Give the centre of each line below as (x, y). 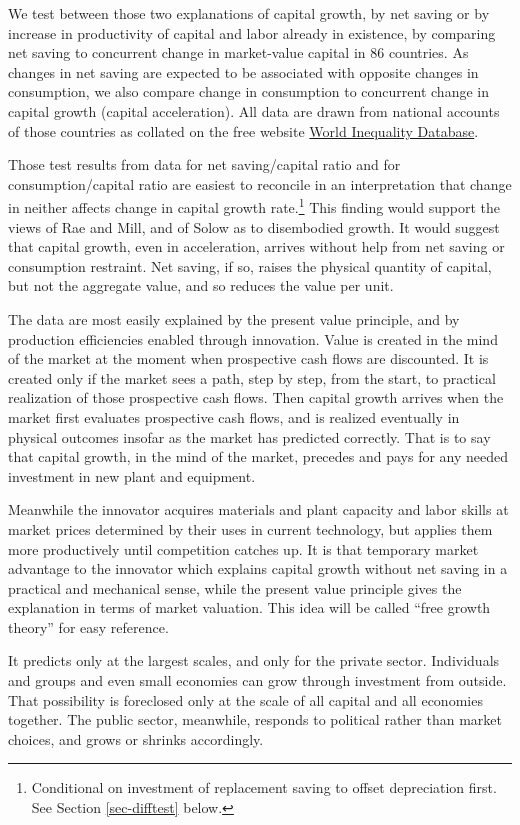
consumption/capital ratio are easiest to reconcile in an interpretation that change (260, 183)
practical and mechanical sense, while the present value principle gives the (235, 587)
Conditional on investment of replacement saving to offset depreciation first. (264, 787)
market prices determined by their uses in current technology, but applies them (250, 528)
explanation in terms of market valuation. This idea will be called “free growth (249, 607)
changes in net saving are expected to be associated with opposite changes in (243, 71)
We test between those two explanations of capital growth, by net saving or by (249, 13)
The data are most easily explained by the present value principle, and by (234, 318)
